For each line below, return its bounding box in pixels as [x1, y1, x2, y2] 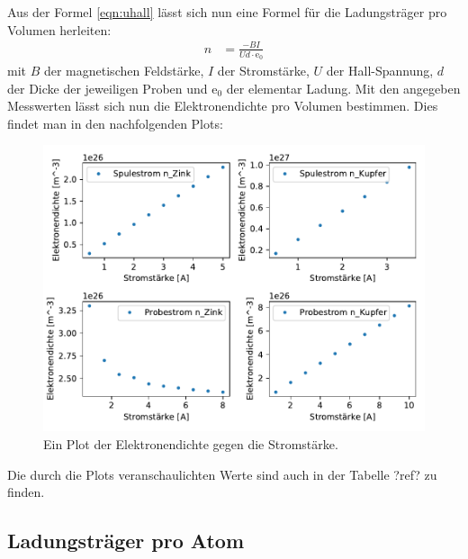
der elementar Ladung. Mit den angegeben [226, 78, 461, 97]
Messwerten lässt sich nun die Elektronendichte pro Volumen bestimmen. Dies [7, 96, 438, 115]
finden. [7, 482, 45, 501]
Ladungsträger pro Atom [7, 527, 245, 554]
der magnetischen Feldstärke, [43, 60, 204, 79]
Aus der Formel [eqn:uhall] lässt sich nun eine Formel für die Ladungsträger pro [7, 3, 447, 21]
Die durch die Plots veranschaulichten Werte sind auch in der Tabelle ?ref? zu [7, 464, 437, 483]
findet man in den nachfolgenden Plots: [7, 113, 223, 132]
